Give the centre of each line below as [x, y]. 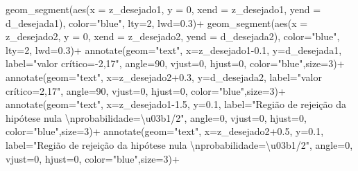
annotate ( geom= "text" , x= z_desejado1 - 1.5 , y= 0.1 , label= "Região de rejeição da [176, 104]
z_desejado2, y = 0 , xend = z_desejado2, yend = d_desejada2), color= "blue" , [173, 36]
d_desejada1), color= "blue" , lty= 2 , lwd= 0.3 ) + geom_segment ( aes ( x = [157, 22]
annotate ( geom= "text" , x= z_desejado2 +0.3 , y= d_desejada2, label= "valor [164, 76]
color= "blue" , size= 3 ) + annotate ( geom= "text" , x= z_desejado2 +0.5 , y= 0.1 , [165, 131]
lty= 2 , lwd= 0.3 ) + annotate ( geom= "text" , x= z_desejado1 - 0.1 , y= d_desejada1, [174, 49]
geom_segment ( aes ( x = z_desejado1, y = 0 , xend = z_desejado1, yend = [163, 9]
